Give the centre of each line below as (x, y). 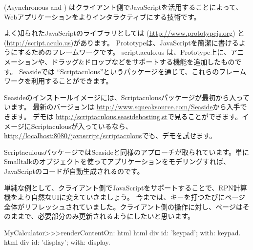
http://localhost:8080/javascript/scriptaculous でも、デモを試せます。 (110, 135)
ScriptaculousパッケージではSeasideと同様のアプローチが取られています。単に (127, 152)
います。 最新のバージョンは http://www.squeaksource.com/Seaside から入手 (122, 107)
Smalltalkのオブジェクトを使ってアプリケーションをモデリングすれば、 (117, 161)
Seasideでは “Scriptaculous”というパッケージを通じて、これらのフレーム (133, 71)
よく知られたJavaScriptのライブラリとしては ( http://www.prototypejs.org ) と (124, 33)
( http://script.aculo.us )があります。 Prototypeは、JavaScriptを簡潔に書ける (121, 42)
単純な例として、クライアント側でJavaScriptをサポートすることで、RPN (119, 187)
